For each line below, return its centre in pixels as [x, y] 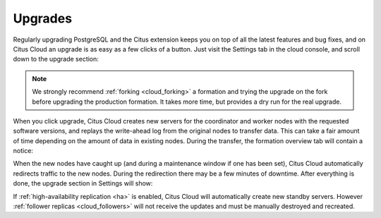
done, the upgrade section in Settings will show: [83, 183]
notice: [23, 151]
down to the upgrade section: [56, 59]
